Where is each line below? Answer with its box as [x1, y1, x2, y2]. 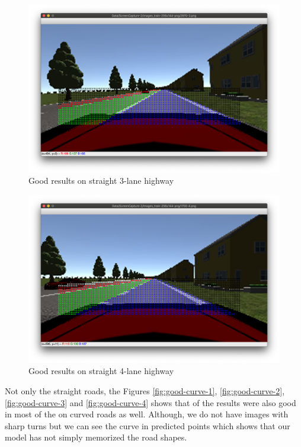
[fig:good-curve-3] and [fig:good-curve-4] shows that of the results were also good [5, 396, 296, 408]
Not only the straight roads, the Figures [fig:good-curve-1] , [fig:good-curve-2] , [5, 384, 285, 397]
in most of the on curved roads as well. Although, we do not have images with [5, 408, 289, 420]
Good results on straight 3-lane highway [28, 174, 174, 187]
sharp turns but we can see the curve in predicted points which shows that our [5, 419, 290, 432]
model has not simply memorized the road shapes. [5, 431, 187, 443]
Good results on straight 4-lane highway [28, 365, 174, 377]
